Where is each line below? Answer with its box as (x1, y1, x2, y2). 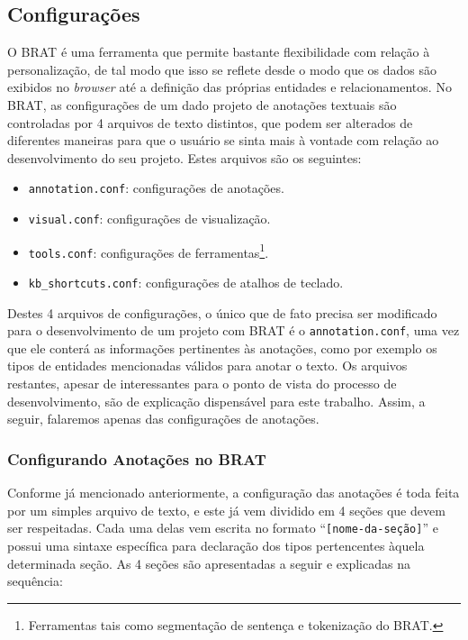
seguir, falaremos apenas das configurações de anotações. (7, 409, 319, 428)
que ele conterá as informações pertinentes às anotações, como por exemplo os (7, 338, 437, 357)
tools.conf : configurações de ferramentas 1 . (28, 240, 269, 261)
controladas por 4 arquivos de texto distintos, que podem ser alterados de (7, 113, 413, 132)
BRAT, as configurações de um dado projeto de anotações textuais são (7, 95, 397, 114)
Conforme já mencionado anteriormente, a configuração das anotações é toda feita (7, 483, 460, 502)
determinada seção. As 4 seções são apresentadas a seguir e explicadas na (7, 553, 410, 572)
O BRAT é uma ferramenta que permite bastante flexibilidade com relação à (7, 42, 430, 61)
